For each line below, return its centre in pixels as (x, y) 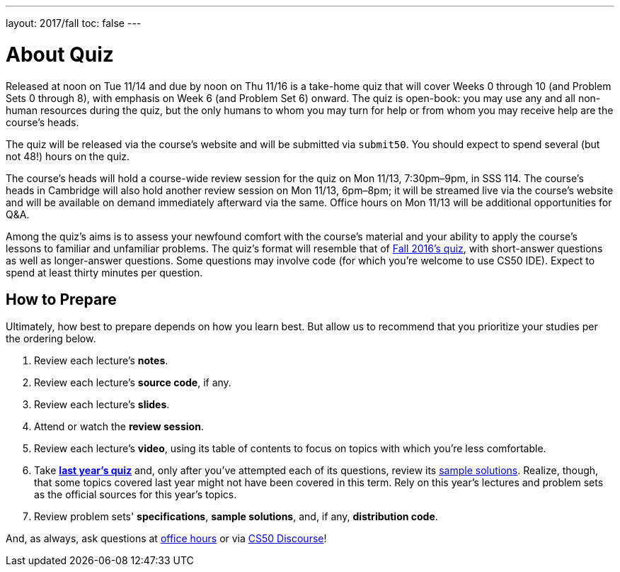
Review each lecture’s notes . (101, 361)
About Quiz (60, 54)
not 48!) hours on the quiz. (68, 156)
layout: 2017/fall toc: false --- (74, 23)
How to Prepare (61, 299)
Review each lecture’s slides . (102, 405)
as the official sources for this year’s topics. (136, 495)
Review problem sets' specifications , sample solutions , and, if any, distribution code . (236, 517)
